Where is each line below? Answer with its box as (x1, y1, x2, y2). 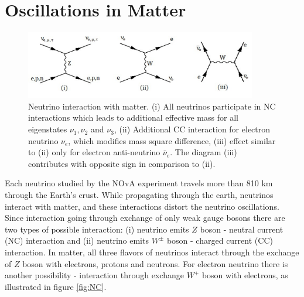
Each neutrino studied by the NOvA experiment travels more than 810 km (5, 177, 273, 189)
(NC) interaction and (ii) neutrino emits (5, 234, 149, 247)
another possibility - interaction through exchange (5, 269, 184, 281)
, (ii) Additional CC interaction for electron (114, 123, 271, 135)
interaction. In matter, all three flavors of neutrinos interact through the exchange (5, 246, 299, 258)
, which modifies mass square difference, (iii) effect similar (68, 134, 276, 146)
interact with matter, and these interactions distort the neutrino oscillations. (5, 200, 279, 212)
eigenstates (28, 123, 67, 135)
